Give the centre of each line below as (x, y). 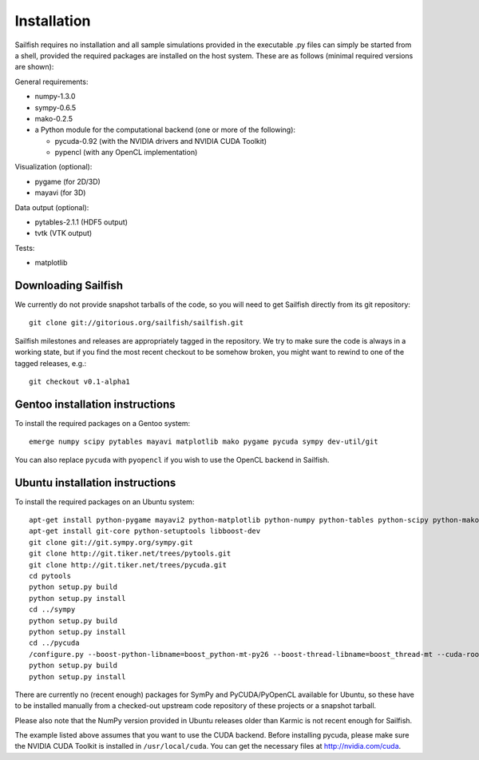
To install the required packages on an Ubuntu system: (105, 501)
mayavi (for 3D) (60, 193)
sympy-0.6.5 (55, 107)
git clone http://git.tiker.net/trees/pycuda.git (128, 565)
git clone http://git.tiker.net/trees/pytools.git (130, 554)
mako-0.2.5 (54, 118)
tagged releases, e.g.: (51, 363)
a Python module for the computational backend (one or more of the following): (165, 130)
